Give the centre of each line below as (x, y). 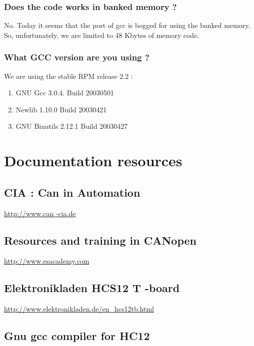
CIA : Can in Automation (72, 192)
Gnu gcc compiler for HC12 (77, 336)
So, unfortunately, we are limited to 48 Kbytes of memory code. (102, 35)
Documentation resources (93, 161)
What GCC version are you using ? (77, 57)
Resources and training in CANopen (100, 240)
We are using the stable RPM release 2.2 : (68, 76)
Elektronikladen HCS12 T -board (92, 288)
